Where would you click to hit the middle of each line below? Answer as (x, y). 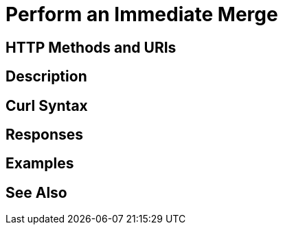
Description (46, 77)
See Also (36, 192)
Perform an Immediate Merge (142, 14)
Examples (40, 164)
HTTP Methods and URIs (91, 47)
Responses (45, 135)
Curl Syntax (47, 105)
